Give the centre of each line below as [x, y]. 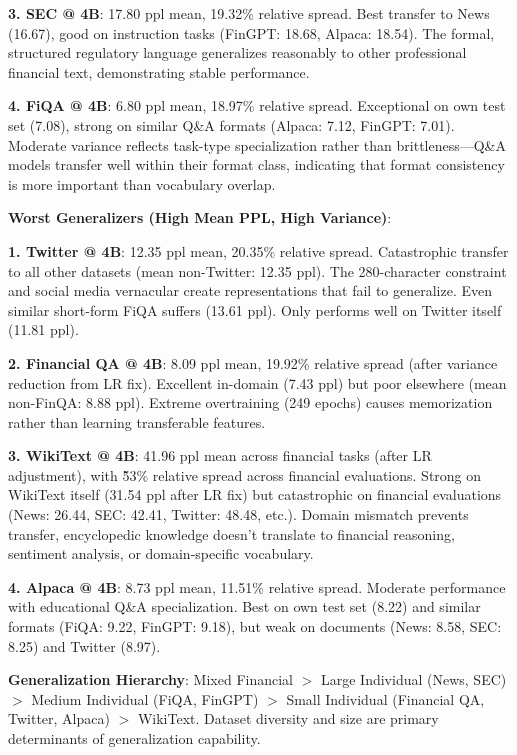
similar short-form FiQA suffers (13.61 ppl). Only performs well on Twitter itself [255, 309]
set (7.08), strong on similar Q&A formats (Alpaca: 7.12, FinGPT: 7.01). [231, 124]
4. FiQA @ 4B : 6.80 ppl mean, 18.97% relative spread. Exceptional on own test [257, 105]
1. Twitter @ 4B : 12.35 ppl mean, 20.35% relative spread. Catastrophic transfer [258, 250]
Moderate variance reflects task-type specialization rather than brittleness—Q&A [257, 144]
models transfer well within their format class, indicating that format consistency [256, 164]
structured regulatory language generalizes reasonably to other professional [237, 52]
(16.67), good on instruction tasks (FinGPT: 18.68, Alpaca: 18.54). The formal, [251, 32]
